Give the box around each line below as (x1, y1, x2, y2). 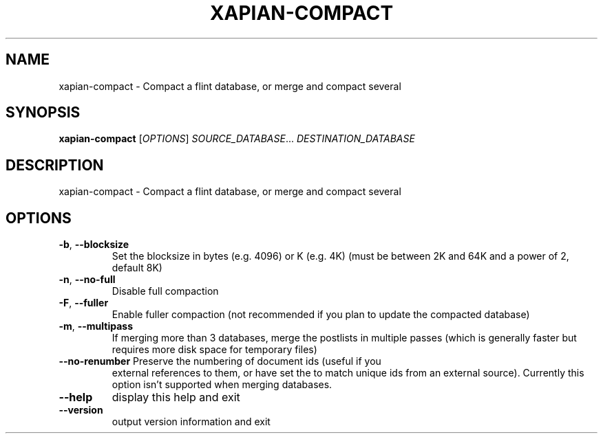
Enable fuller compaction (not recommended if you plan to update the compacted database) (112, 308, 530, 321)
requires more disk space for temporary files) (112, 344, 317, 356)
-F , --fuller (59, 297, 109, 309)
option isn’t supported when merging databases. (112, 379, 332, 391)
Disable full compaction (112, 285, 219, 297)
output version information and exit (112, 416, 271, 428)
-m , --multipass (59, 320, 133, 333)
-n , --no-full (59, 273, 116, 286)
